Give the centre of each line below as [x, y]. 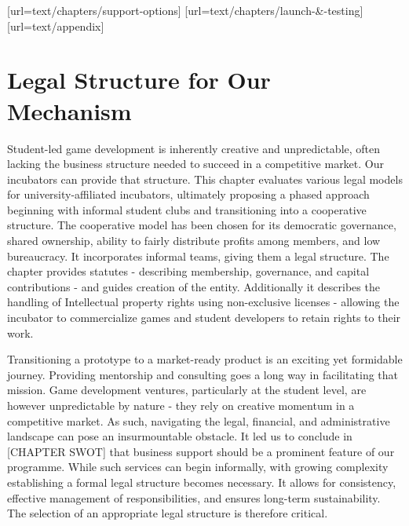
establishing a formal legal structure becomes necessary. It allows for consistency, [202, 482]
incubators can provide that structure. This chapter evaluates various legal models [205, 179]
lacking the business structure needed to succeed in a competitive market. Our [196, 164]
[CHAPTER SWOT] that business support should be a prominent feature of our [201, 451]
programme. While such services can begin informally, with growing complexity [198, 467]
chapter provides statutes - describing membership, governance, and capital [188, 271]
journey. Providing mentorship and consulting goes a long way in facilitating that [203, 374]
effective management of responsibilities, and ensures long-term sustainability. [194, 497]
